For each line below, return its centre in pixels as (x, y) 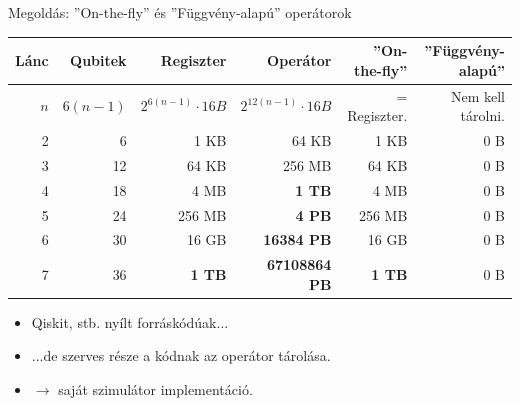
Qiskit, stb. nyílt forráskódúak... (130, 321)
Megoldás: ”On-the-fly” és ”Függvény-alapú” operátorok (180, 12)
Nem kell (477, 95)
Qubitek (98, 59)
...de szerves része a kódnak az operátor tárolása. (181, 355)
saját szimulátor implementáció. (155, 389)
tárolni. (482, 115)
